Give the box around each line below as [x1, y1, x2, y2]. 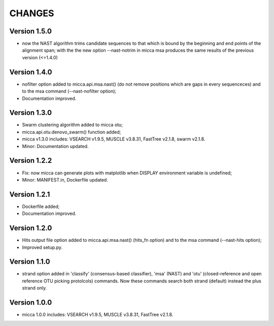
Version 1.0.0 [9, 298, 52, 307]
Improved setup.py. [22, 244, 63, 250]
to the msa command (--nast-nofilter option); [22, 88, 117, 94]
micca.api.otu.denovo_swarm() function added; [22, 129, 121, 135]
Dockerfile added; [22, 203, 60, 209]
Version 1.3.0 [9, 108, 52, 117]
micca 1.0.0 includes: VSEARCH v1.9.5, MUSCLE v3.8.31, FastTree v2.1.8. [22, 312, 174, 318]
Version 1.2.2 [9, 156, 52, 165]
